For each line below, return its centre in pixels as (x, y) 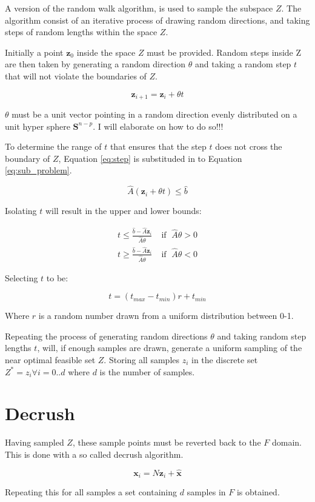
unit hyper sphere (38, 126)
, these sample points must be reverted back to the (167, 442)
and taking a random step (243, 64)
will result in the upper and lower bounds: (123, 211)
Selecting (22, 277)
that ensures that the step (158, 146)
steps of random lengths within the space (81, 32)
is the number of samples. (147, 371)
